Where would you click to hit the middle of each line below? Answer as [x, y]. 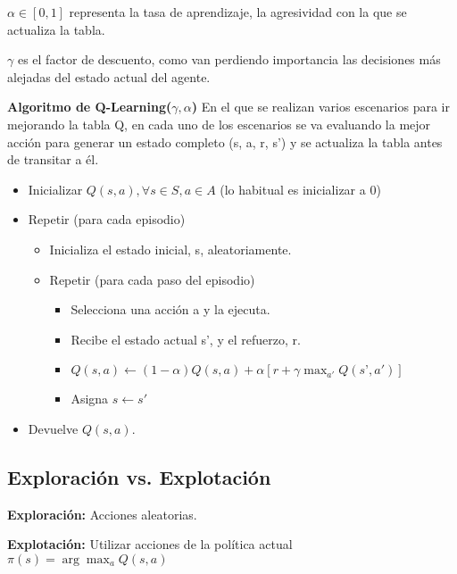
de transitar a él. [53, 159]
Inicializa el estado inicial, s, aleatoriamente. [170, 249]
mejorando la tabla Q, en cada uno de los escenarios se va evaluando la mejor [219, 124]
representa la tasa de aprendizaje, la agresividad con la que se [238, 12]
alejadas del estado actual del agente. [109, 76]
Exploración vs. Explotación [139, 476]
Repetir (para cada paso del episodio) [152, 279]
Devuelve [53, 428]
